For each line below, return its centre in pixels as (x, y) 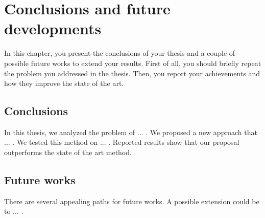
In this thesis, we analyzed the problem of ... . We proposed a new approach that (131, 132)
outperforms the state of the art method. (68, 152)
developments (53, 28)
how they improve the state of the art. (64, 83)
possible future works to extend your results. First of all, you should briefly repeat (133, 63)
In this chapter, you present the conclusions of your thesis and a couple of (120, 53)
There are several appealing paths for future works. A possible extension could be (132, 201)
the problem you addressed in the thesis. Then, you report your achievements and (132, 73)
